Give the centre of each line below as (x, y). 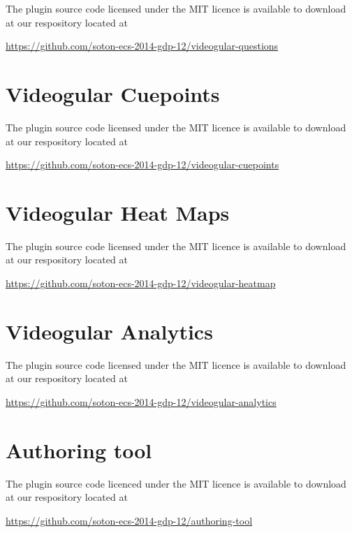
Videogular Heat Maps (118, 212)
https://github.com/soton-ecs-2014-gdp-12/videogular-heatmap (141, 283)
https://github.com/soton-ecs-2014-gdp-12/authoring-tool (129, 520)
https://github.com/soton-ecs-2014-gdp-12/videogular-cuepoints (142, 165)
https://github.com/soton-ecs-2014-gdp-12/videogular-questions (142, 46)
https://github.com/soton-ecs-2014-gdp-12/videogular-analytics (141, 401)
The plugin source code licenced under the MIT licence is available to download (176, 483)
